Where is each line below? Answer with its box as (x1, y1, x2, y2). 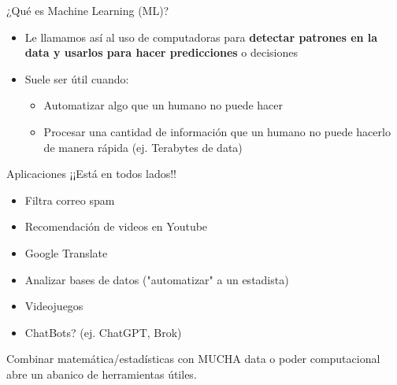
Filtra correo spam (24, 191, 115, 208)
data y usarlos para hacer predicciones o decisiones (24, 44, 299, 61)
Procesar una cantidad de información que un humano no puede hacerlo (43, 123, 391, 139)
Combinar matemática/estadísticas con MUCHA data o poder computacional (6, 350, 380, 367)
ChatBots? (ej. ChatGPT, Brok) (24, 324, 182, 340)
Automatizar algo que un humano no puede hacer (43, 97, 284, 113)
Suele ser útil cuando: (24, 70, 129, 87)
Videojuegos (24, 298, 83, 314)
